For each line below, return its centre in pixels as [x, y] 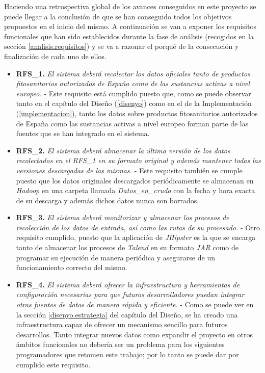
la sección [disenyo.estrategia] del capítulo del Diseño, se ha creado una [127, 314]
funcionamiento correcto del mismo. [72, 267]
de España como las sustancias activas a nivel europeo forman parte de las [132, 123]
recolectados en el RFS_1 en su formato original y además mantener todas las [138, 160]
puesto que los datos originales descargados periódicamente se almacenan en [135, 180]
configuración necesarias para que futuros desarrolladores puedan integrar [130, 294]
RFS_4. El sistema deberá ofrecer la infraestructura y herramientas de [128, 284]
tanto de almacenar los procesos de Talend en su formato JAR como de [127, 247]
